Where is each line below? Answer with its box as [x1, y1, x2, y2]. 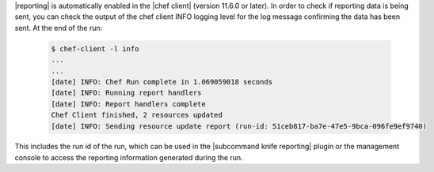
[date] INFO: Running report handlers [51, 88, 202, 98]
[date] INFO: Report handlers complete [51, 99, 206, 108]
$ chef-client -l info [51, 44, 139, 53]
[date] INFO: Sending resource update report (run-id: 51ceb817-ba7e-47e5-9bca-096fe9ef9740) [51, 122, 428, 130]
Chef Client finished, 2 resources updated [51, 110, 223, 120]
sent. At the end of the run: [14, 23, 103, 32]
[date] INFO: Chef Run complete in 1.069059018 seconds [51, 77, 273, 86]
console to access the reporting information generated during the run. [14, 152, 243, 162]
